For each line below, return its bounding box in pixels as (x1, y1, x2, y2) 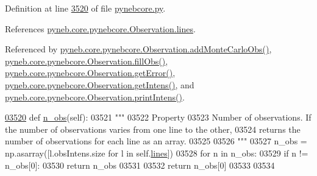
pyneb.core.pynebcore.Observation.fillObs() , (5, 54, 168, 67)
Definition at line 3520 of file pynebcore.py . (5, 2, 166, 14)
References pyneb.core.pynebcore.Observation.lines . (5, 22, 196, 35)
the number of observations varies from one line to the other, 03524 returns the (5, 122, 301, 135)
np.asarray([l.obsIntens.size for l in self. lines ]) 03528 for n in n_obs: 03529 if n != (5, 146, 308, 159)
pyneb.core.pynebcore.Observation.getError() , (5, 66, 176, 79)
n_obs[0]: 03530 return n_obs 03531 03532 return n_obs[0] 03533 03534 (5, 158, 275, 171)
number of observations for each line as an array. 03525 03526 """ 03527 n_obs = (5, 135, 307, 147)
